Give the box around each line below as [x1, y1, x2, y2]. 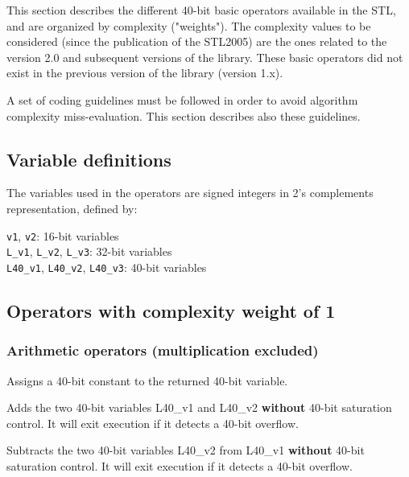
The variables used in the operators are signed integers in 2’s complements [6, 184, 374, 201]
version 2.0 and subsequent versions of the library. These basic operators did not [6, 48, 403, 65]
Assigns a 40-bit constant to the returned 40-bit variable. [6, 372, 288, 389]
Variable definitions [6, 146, 171, 171]
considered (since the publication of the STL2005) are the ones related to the [6, 33, 387, 50]
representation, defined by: [6, 199, 138, 216]
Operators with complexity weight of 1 [6, 298, 336, 323]
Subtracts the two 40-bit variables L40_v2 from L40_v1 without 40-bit [6, 442, 365, 458]
